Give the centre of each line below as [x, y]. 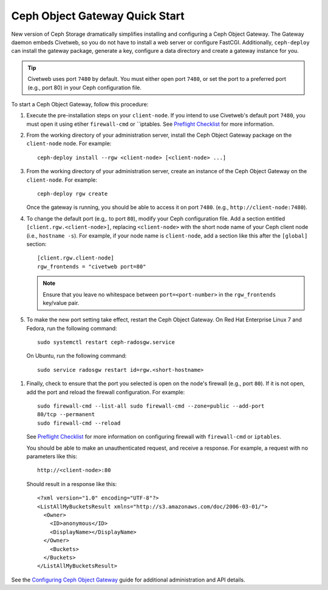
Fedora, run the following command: [72, 328]
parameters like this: [52, 456]
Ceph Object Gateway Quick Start [98, 16]
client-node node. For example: [69, 143]
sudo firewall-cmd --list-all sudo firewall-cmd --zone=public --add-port [151, 406]
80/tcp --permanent [66, 414]
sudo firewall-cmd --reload [79, 423]
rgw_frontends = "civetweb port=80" [92, 266]
